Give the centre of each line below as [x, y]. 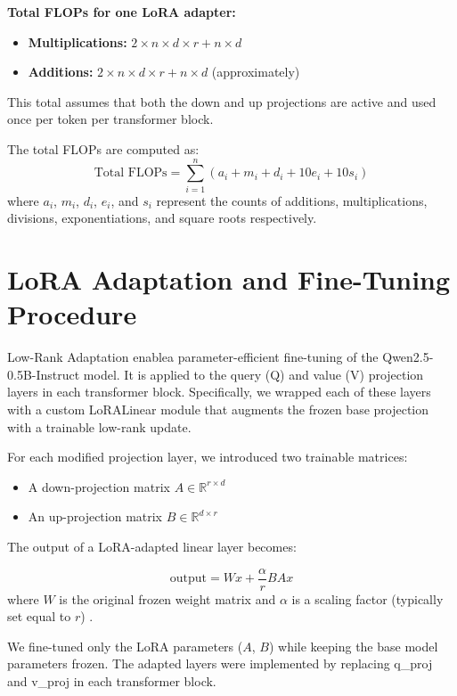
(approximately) [256, 72]
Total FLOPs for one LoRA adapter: [122, 12]
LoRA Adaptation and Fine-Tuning [229, 279]
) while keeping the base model [353, 646]
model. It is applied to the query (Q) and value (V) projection [253, 374]
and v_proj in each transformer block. [112, 680]
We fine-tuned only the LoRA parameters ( [125, 646]
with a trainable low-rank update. [99, 426]
